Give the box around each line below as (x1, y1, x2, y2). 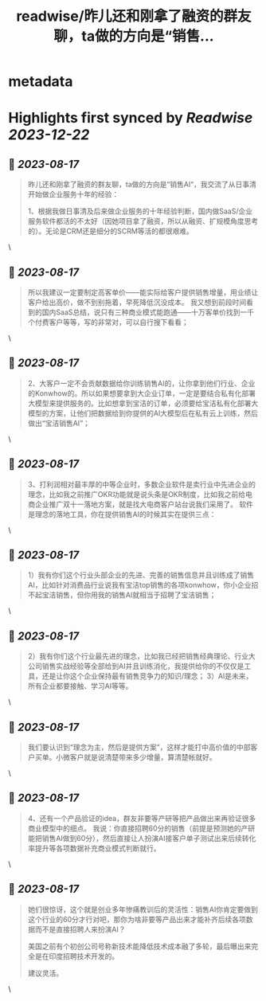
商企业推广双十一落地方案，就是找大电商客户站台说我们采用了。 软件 (27, 499, 253, 509)
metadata (8, 72, 73, 91)
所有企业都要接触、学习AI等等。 (27, 682, 133, 691)
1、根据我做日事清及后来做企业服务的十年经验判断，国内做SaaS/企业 (27, 206, 253, 216)
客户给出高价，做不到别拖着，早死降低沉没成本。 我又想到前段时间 (27, 298, 247, 307)
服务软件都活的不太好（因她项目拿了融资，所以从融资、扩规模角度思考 (27, 217, 259, 226)
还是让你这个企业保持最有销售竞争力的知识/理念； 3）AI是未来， (41, 671, 253, 681)
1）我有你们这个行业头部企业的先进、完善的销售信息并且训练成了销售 (27, 570, 255, 580)
